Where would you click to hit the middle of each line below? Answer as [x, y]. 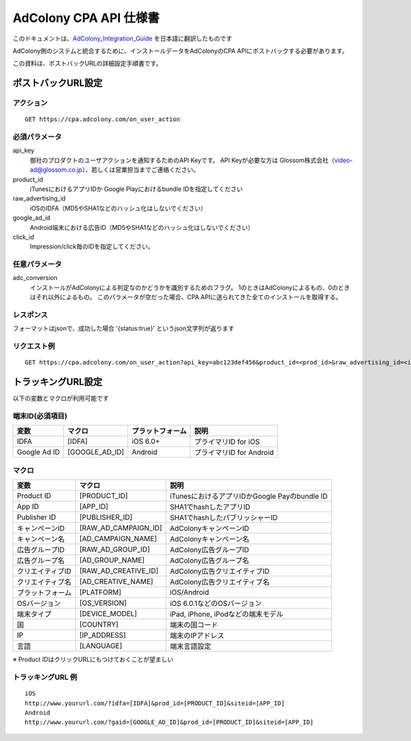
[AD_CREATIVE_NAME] [116, 582]
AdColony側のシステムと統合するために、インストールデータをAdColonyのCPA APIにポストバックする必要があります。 [180, 51]
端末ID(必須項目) [40, 416]
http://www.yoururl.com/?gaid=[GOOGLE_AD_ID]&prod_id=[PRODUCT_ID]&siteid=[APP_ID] [170, 722]
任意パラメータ [37, 264]
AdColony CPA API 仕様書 [86, 18]
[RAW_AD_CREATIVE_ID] [119, 571]
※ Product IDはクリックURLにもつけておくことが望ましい [93, 659]
